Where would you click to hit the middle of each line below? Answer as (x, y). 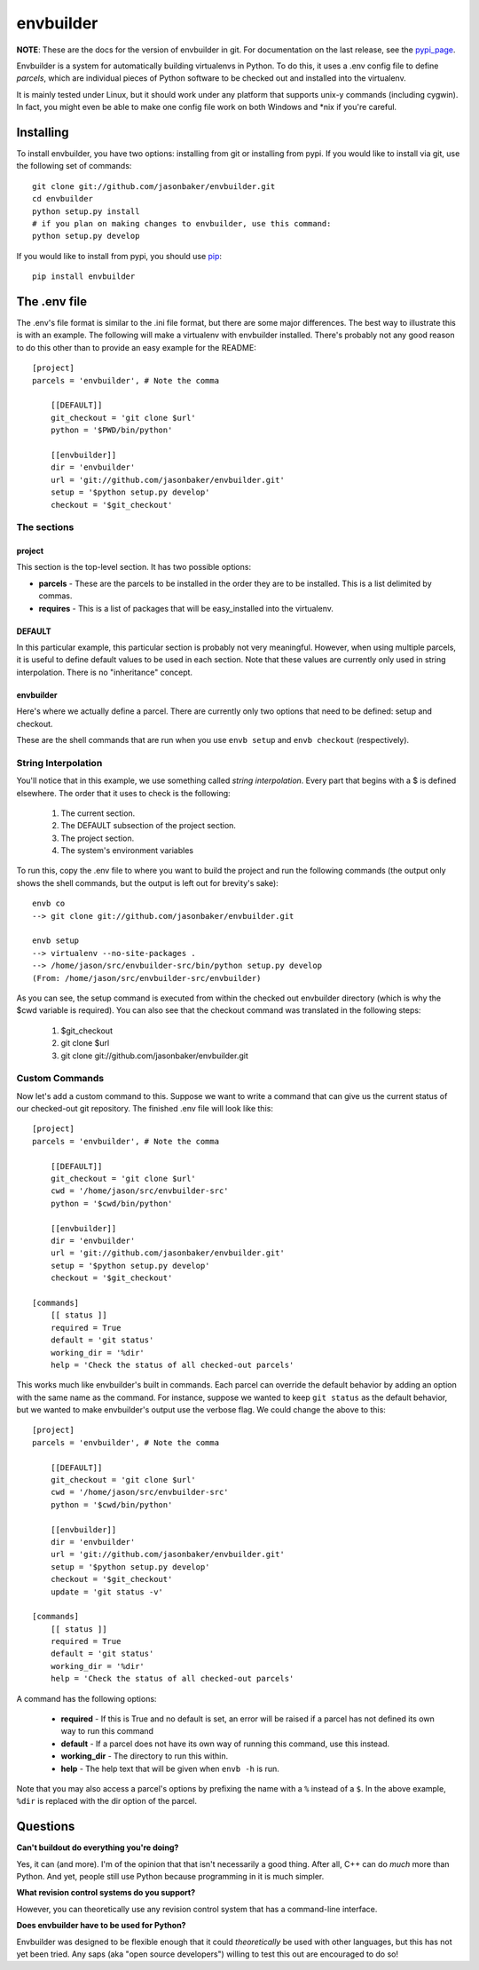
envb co (49, 904)
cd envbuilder (63, 199)
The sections (45, 527)
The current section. (98, 813)
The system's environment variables (127, 851)
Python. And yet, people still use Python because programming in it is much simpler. (170, 1877)
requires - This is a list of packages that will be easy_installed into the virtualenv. (186, 608)
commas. (55, 596)
